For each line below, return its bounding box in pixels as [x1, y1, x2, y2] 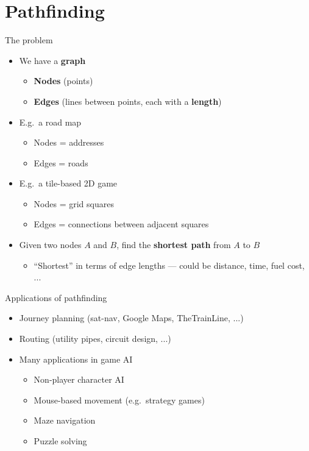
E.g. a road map [19, 115, 82, 128]
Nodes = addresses [34, 136, 104, 149]
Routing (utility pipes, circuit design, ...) [19, 332, 171, 345]
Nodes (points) [34, 74, 93, 87]
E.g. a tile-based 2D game [19, 177, 118, 190]
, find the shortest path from [116, 238, 231, 251]
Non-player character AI [34, 373, 124, 386]
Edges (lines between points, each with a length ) [34, 94, 222, 107]
